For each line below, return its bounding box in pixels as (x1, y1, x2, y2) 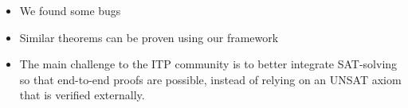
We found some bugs (19, 2, 121, 18)
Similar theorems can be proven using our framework (19, 29, 279, 45)
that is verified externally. (19, 87, 145, 103)
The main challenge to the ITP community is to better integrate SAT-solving (19, 56, 398, 72)
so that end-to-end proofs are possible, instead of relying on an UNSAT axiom (19, 71, 402, 87)
